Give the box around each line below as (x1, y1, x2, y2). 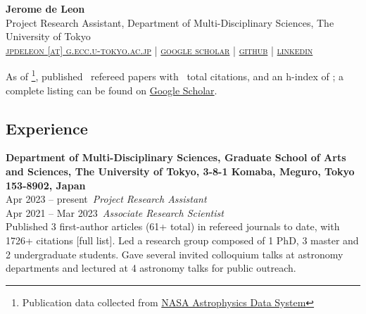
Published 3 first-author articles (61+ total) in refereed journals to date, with (6, 219, 340, 234)
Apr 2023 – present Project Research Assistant (6, 191, 207, 206)
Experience (6, 117, 88, 139)
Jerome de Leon (6, 1, 85, 15)
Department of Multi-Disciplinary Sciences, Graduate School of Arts (6, 150, 346, 165)
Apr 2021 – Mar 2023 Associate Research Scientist (6, 205, 224, 220)
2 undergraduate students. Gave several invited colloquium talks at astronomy (6, 246, 343, 261)
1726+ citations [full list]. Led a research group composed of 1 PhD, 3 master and (6, 232, 359, 247)
